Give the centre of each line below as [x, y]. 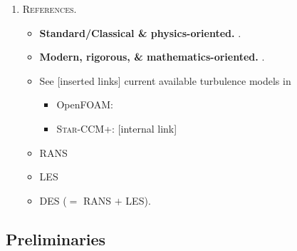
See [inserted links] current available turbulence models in [165, 80]
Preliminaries [56, 239]
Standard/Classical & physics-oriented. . [140, 32]
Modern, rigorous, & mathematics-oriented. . [152, 57]
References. [49, 9]
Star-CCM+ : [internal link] [117, 128]
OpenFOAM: [85, 104]
